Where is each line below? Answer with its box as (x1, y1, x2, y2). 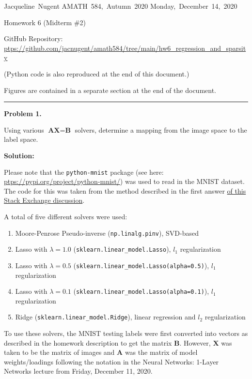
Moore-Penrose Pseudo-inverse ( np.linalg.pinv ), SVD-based (15, 227, 199, 238)
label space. (4, 134, 38, 144)
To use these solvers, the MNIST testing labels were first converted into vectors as (4, 328, 248, 338)
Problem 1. (4, 108, 42, 119)
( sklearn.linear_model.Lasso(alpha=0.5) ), (73, 260, 209, 270)
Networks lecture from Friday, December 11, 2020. (4, 366, 153, 376)
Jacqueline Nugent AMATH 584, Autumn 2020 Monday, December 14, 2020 (4, 1, 237, 11)
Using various (4, 124, 44, 135)
